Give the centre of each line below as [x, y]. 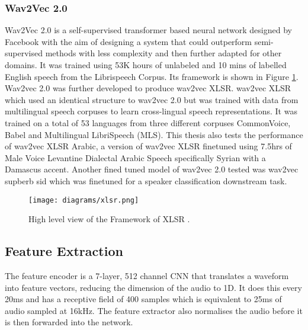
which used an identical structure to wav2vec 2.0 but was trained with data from [152, 99]
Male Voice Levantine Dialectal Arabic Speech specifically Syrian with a [135, 157]
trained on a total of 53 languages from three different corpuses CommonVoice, [148, 122]
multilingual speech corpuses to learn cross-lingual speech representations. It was [151, 111]
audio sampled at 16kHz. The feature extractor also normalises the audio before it [154, 310]
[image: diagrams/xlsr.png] [84, 200]
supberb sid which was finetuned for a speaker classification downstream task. [146, 180]
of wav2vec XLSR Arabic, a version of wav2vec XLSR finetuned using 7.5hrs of [148, 146]
